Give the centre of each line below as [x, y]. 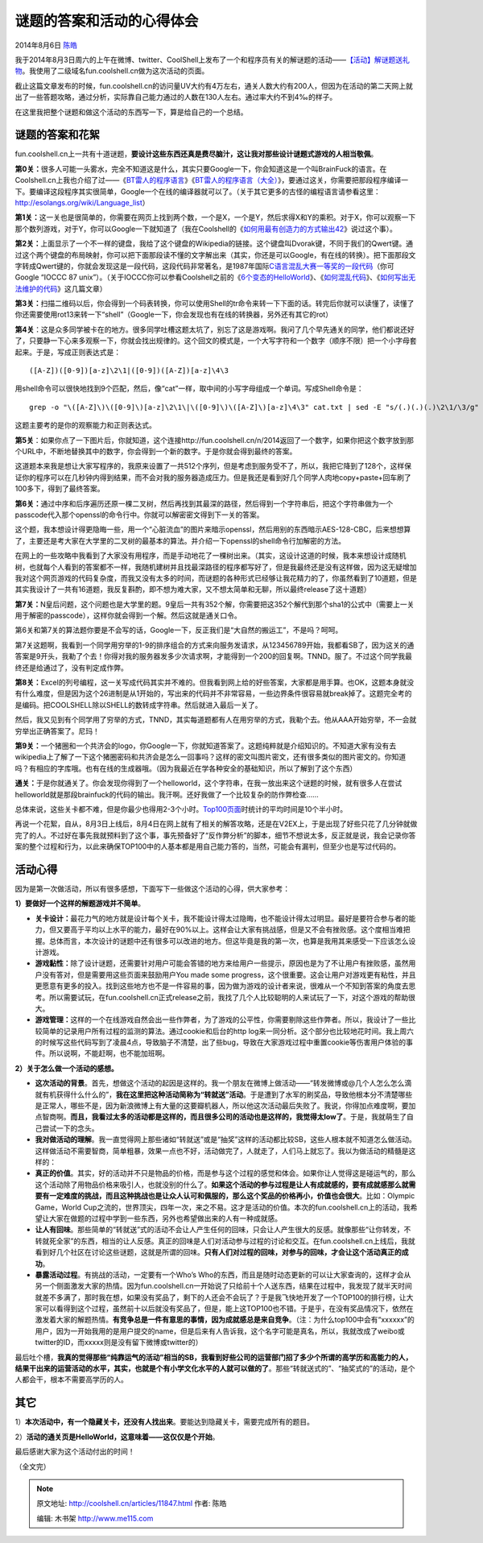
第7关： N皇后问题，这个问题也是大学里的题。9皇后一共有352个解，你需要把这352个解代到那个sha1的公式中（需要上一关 [215, 604]
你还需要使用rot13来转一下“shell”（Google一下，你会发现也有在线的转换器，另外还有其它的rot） [174, 315]
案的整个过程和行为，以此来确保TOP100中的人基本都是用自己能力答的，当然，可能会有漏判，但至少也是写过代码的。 [208, 846]
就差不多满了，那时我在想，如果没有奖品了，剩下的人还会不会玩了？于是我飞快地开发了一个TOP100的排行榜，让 [221, 1297]
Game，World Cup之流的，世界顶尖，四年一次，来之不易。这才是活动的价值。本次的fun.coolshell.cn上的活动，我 [223, 1207]
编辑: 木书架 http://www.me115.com [95, 1518]
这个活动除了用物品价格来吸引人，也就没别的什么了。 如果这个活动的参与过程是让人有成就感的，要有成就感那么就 [222, 1185]
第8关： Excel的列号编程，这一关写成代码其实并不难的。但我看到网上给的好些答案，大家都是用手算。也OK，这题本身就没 [215, 683]
